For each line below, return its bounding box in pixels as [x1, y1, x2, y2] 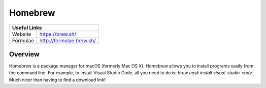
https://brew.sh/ [39, 30, 76, 37]
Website [12, 30, 32, 37]
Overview [9, 50, 40, 59]
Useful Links [12, 24, 42, 31]
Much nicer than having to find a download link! [9, 77, 106, 83]
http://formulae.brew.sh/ [39, 37, 96, 44]
